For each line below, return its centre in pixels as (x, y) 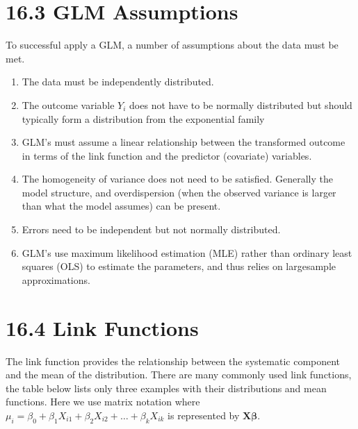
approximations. (56, 279)
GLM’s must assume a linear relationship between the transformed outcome (184, 142)
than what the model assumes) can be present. (121, 206)
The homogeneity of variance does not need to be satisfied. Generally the (178, 179)
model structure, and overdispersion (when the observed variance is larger (179, 192)
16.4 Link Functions (102, 327)
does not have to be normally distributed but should (241, 104)
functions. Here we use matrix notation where (103, 402)
